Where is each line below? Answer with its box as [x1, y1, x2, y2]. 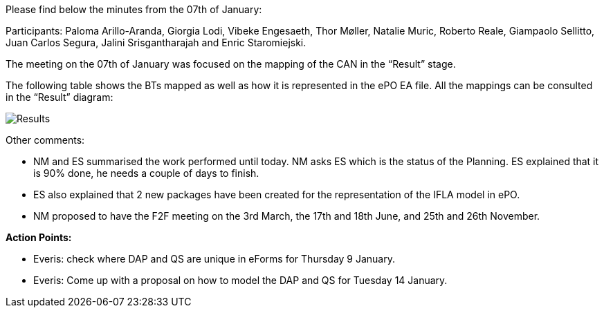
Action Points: [6, 231, 72, 243]
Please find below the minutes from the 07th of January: [6, 3, 262, 15]
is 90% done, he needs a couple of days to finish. [33, 167, 259, 179]
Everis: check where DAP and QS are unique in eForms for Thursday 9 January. [33, 253, 396, 265]
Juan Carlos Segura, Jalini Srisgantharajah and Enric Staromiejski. [6, 37, 306, 48]
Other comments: [6, 134, 85, 146]
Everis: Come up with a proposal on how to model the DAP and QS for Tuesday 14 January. [33, 274, 448, 286]
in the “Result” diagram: [6, 91, 113, 103]
